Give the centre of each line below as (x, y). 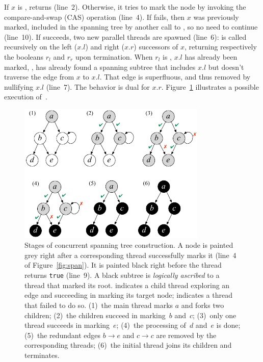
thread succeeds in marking (67, 325)
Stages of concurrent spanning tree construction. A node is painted (129, 245)
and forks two (203, 305)
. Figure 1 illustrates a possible (210, 86)
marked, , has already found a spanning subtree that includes (100, 67)
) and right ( (105, 47)
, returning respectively (221, 47)
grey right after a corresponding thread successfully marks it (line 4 (130, 255)
